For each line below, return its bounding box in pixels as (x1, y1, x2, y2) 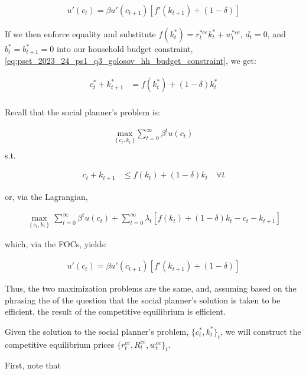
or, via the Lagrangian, (5, 190, 88, 202)
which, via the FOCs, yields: (5, 238, 108, 250)
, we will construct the (220, 325, 301, 337)
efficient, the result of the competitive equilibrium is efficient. (5, 305, 226, 318)
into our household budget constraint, (56, 43, 193, 55)
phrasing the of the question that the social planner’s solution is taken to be (5, 293, 281, 306)
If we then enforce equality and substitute (5, 28, 156, 40)
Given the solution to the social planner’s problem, (5, 325, 189, 337)
